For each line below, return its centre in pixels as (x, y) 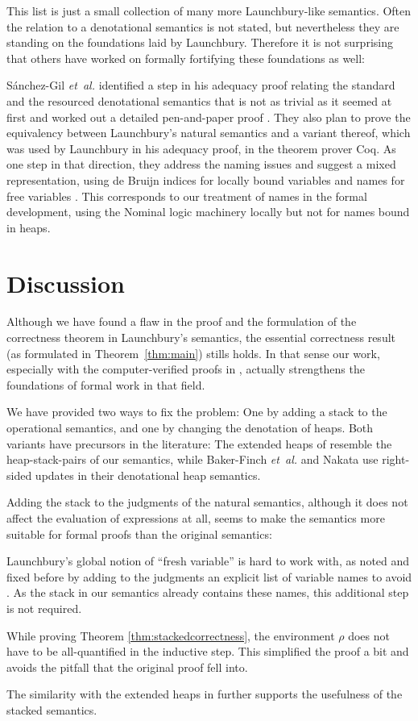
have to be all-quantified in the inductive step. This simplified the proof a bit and (208, 651)
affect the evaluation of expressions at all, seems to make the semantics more (196, 517)
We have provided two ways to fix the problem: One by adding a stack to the (197, 412)
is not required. (44, 608)
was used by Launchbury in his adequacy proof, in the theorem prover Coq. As (201, 148)
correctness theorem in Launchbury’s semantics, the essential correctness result (201, 338)
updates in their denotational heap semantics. (148, 475)
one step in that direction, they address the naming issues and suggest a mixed (201, 164)
